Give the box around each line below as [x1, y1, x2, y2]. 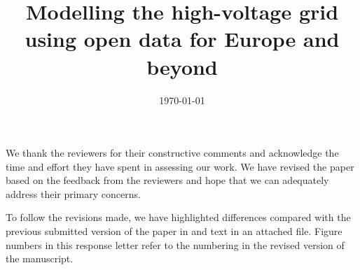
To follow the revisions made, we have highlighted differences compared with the [6, 210, 351, 225]
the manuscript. [6, 251, 74, 266]
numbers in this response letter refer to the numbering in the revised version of [6, 237, 345, 252]
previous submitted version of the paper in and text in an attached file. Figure [6, 224, 342, 239]
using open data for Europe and [25, 24, 340, 53]
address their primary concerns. [6, 186, 141, 201]
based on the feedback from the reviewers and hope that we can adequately [6, 173, 329, 187]
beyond [146, 52, 218, 80]
